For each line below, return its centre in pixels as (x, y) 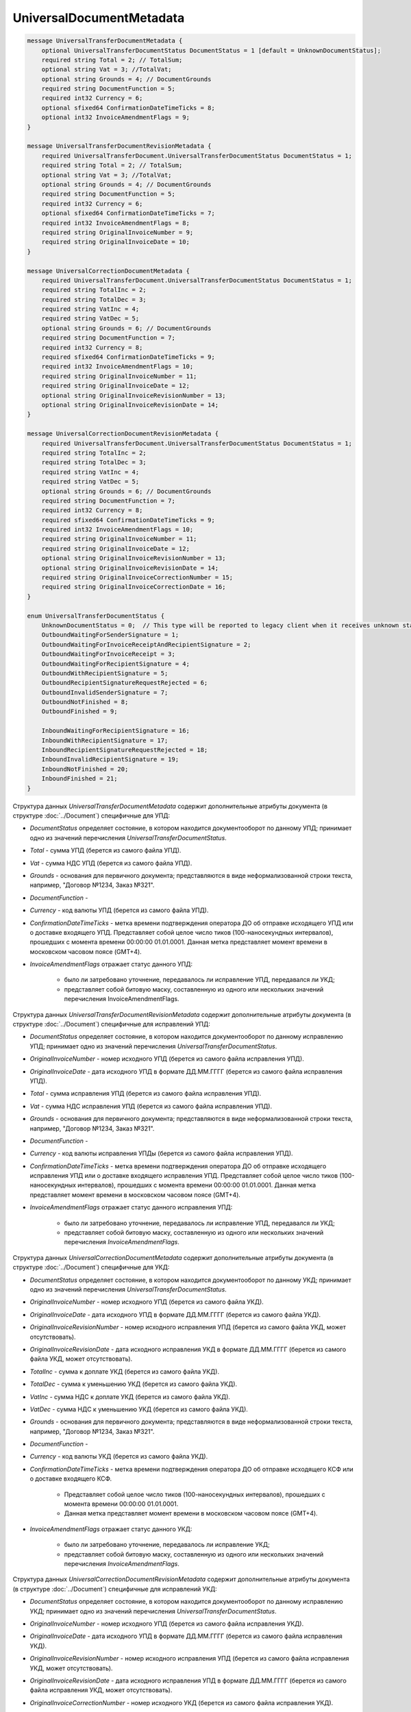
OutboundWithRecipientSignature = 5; (105, 673)
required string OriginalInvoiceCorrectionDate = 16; (134, 587)
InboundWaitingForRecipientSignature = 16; (115, 731)
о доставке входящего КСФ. (71, 1478)
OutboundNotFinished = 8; (85, 702)
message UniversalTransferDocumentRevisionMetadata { (119, 146)
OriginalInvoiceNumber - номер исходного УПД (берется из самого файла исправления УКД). (167, 1624)
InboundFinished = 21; (79, 779)
